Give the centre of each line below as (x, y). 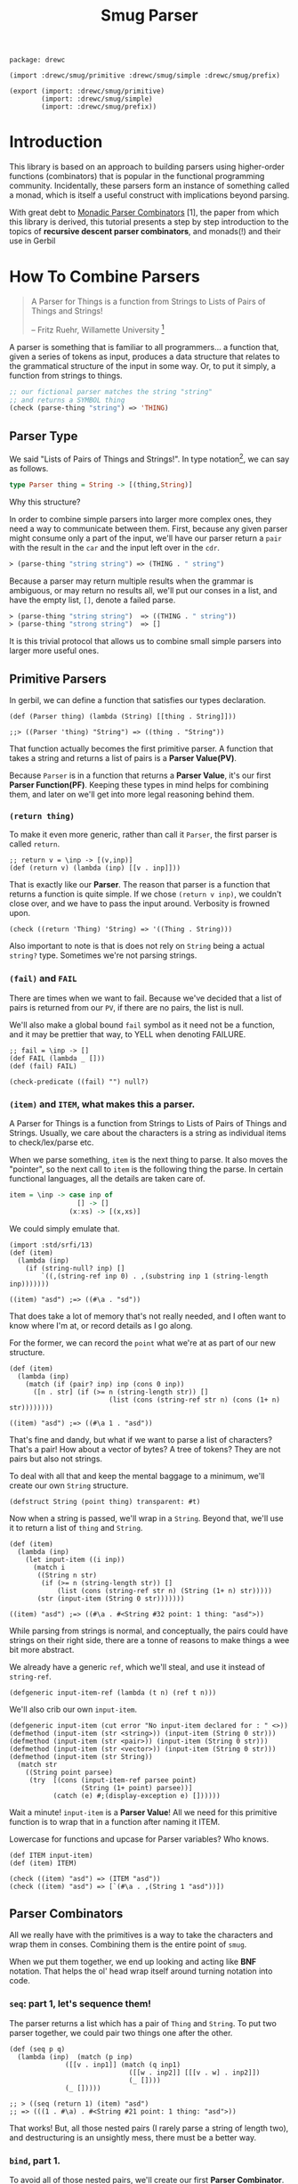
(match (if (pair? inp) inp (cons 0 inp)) (105, 1384)
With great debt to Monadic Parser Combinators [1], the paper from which (144, 213)
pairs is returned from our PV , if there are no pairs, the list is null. (127, 1007)
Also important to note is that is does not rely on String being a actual (137, 946)
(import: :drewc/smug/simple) (97, 99)
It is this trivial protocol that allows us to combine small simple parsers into (145, 642)
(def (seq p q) (37, 2049)
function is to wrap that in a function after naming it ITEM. (115, 1821)
